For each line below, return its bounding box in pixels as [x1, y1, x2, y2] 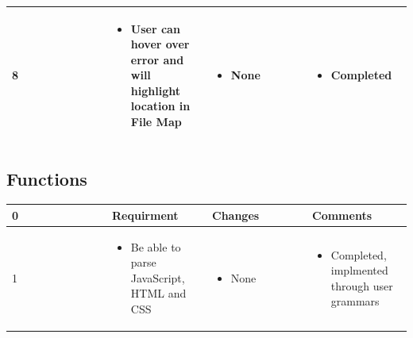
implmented [330, 262, 388, 278]
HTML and [130, 285, 187, 302]
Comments [312, 206, 372, 223]
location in [130, 98, 191, 114]
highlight [130, 82, 180, 98]
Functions [6, 166, 87, 190]
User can [130, 20, 180, 36]
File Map [130, 113, 182, 130]
